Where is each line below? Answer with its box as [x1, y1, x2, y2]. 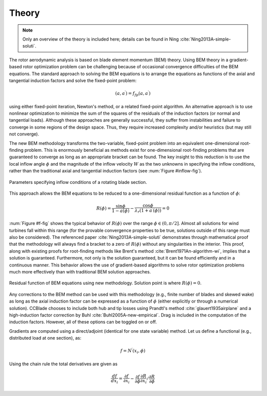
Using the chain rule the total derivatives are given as [9, 361, 118, 367]
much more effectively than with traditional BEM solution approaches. [9, 269, 151, 275]
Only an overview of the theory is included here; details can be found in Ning [22, 36, 179, 42]
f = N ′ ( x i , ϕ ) [120, 347, 146, 355]
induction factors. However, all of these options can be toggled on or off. [9, 319, 157, 325]
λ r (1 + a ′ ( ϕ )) [134, 207, 162, 215]
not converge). [9, 131, 40, 137]
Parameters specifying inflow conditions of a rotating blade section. [9, 179, 147, 185]
